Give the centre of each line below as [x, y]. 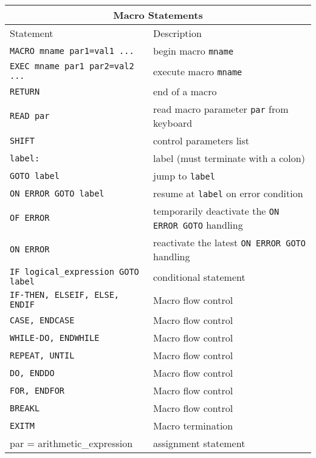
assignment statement [199, 443]
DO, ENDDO [32, 373]
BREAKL [25, 408]
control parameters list [201, 140]
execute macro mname [198, 71]
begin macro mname [194, 51]
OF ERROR [30, 218]
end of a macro [185, 91]
